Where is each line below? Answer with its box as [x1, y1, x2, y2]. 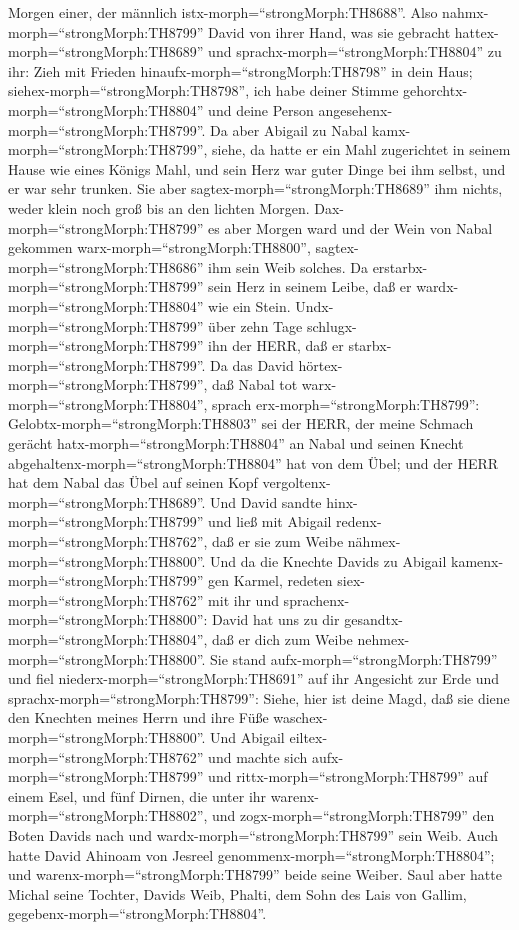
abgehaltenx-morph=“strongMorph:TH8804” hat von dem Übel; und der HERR [8, 452, 499, 473]
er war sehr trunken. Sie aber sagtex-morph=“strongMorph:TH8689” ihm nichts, [8, 178, 503, 199]
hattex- [454, 21, 499, 42]
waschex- [273, 707, 328, 728]
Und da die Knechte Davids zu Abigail [210, 550, 447, 571]
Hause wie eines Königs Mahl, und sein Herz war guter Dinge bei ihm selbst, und [8, 158, 506, 179]
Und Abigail [210, 726, 285, 747]
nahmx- [442, 2, 489, 22]
